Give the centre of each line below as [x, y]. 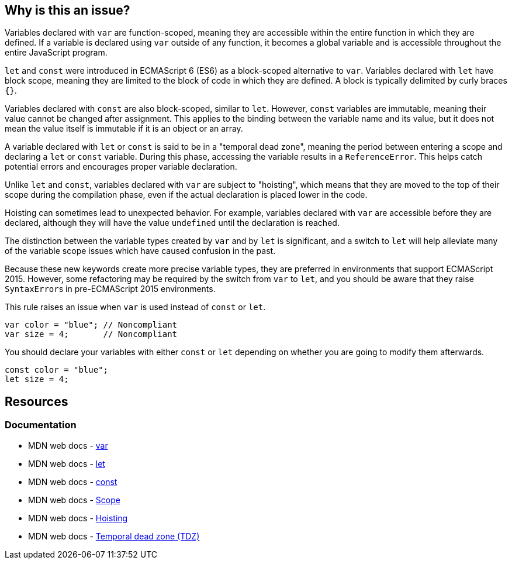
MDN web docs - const [73, 482]
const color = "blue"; [57, 370]
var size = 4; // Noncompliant [91, 334]
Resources [37, 401]
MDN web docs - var [68, 445]
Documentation [41, 425]
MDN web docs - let [67, 463]
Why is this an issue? [68, 10]
